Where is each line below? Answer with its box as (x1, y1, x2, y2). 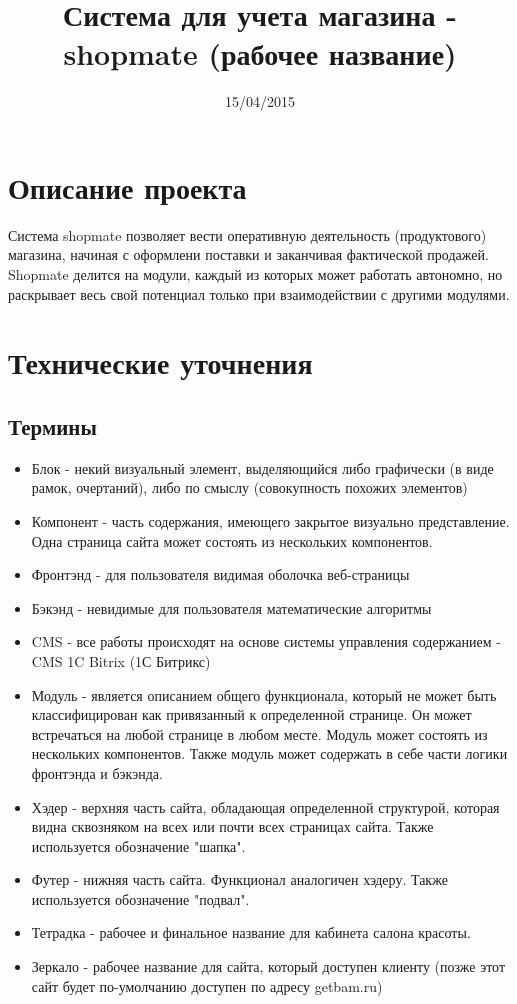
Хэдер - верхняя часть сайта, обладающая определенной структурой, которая (31, 796, 500, 817)
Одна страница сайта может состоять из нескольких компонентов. (31, 530, 433, 551)
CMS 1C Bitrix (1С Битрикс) (31, 650, 211, 671)
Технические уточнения (8, 342, 313, 383)
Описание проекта (8, 166, 247, 207)
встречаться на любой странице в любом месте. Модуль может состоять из (31, 723, 488, 744)
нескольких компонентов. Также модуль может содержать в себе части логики (31, 743, 508, 764)
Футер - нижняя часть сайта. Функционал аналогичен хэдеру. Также (31, 869, 448, 890)
